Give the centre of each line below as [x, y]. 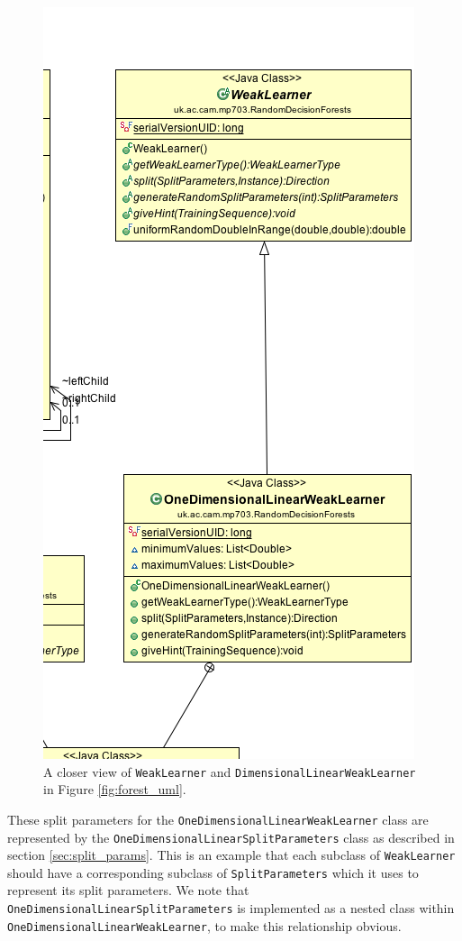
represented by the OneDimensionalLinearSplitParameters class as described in [231, 837]
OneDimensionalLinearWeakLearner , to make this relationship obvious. [204, 925]
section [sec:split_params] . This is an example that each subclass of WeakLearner [231, 855]
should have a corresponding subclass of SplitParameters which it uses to [213, 872]
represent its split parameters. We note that [128, 890]
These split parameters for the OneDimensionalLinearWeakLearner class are [218, 819]
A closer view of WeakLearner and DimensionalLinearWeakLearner [230, 771]
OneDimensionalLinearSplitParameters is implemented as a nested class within [231, 908]
